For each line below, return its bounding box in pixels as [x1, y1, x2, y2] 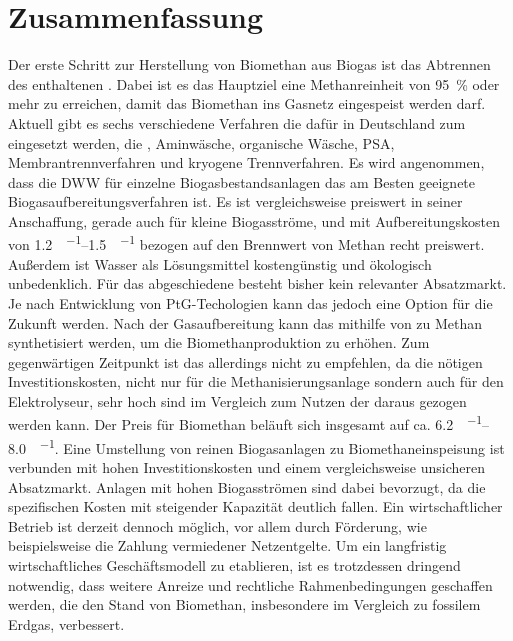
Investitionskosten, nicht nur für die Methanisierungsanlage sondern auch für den [8, 371, 504, 392]
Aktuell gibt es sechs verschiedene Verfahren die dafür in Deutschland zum [8, 112, 466, 133]
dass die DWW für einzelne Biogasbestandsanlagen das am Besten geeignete [8, 171, 476, 192]
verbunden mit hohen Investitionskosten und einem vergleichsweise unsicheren [8, 456, 485, 477]
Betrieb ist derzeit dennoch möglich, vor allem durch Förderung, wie [8, 515, 427, 536]
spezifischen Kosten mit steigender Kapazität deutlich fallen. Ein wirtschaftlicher [8, 496, 503, 517]
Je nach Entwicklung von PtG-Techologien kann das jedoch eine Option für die [8, 292, 493, 313]
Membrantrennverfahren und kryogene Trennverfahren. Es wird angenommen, [8, 152, 485, 173]
